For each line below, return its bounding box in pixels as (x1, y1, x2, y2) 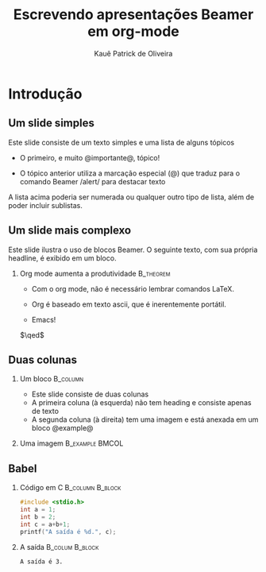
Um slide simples (8, 117, 95, 130)
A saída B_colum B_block (19, 542, 99, 551)
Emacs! (31, 315, 56, 324)
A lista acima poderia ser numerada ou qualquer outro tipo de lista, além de (8, 192, 255, 202)
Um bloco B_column (19, 374, 84, 384)
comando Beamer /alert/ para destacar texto (19, 176, 166, 186)
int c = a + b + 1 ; (19, 520, 71, 528)
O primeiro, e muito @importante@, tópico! (19, 153, 160, 162)
